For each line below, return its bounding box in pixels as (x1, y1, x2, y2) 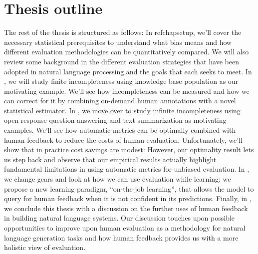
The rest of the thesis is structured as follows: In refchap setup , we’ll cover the (4, 27, 242, 37)
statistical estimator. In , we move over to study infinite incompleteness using (4, 105, 241, 115)
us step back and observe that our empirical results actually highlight (4, 154, 217, 164)
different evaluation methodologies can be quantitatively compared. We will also (4, 46, 249, 57)
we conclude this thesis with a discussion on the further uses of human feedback (4, 203, 248, 213)
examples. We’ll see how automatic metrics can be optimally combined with (4, 125, 236, 135)
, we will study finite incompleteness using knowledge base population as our (4, 76, 239, 86)
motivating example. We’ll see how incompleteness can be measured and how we (4, 85, 250, 96)
